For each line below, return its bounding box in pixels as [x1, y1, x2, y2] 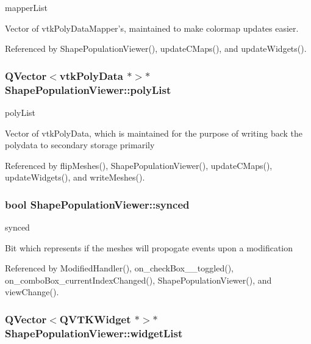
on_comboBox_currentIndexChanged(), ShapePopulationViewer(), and [5, 273, 272, 286]
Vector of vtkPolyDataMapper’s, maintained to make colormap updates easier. [5, 21, 299, 34]
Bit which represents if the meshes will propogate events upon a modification [5, 241, 293, 254]
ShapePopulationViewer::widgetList [5, 325, 183, 340]
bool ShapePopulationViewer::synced [5, 196, 190, 212]
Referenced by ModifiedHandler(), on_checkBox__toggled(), [5, 262, 234, 274]
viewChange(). [5, 285, 59, 298]
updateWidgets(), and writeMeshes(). [5, 171, 145, 184]
